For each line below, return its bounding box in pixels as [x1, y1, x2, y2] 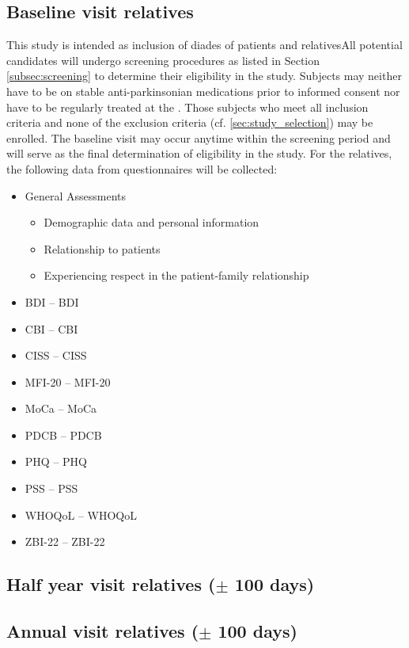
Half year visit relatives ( [6, 572, 216, 597]
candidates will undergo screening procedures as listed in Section [6, 51, 320, 68]
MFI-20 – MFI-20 [25, 373, 111, 390]
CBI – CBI [25, 320, 78, 337]
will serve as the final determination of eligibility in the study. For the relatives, [6, 145, 392, 162]
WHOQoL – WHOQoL [25, 506, 137, 523]
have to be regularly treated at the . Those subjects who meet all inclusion [6, 98, 369, 115]
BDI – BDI [25, 293, 79, 310]
